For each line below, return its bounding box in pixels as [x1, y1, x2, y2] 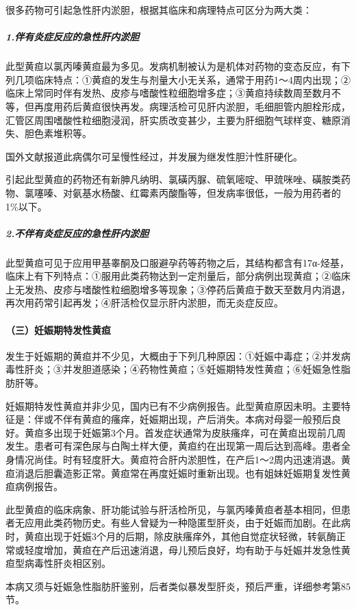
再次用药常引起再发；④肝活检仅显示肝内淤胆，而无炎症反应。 [5, 295, 283, 310]
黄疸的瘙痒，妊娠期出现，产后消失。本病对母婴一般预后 [81, 412, 331, 426]
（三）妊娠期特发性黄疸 [5, 322, 111, 337]
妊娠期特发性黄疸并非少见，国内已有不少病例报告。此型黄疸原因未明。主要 [5, 398, 341, 413]
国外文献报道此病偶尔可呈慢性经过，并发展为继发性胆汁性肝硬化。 [5, 149, 303, 163]
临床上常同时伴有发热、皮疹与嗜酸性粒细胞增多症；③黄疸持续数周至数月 [5, 86, 331, 100]
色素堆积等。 [34, 126, 92, 141]
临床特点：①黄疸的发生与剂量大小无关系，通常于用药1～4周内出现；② [34, 72, 351, 86]
